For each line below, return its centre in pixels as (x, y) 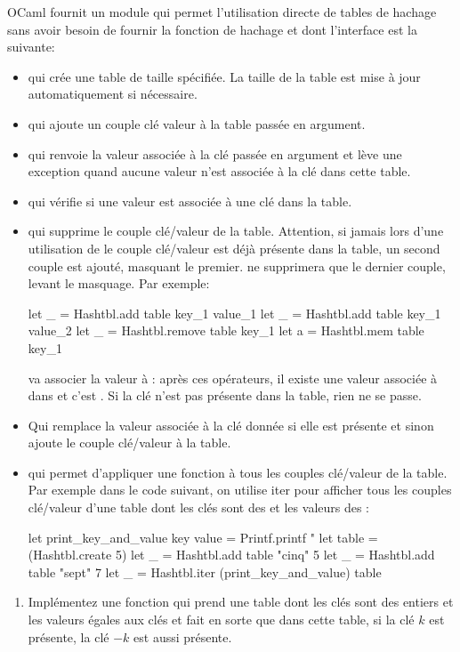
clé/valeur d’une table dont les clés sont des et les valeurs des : (199, 507)
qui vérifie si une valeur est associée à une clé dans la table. (190, 201)
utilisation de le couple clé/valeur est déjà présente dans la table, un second (234, 248)
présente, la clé (69, 636)
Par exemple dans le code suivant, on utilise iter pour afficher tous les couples (240, 490)
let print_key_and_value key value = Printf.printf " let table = (203, 537)
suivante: (31, 47)
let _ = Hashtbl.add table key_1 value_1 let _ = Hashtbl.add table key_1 (234, 313)
